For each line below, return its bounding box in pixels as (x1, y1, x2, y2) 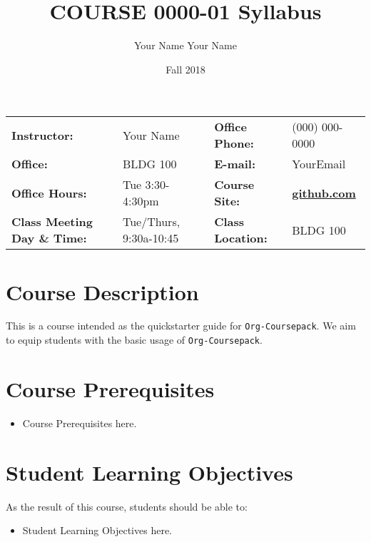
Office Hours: (11, 184, 87, 201)
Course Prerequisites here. (22, 415, 137, 430)
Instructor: (11, 126, 73, 143)
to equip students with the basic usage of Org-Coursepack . (6, 332, 263, 347)
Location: (214, 230, 268, 247)
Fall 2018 (166, 61, 205, 76)
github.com (292, 184, 356, 201)
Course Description (6, 277, 199, 306)
